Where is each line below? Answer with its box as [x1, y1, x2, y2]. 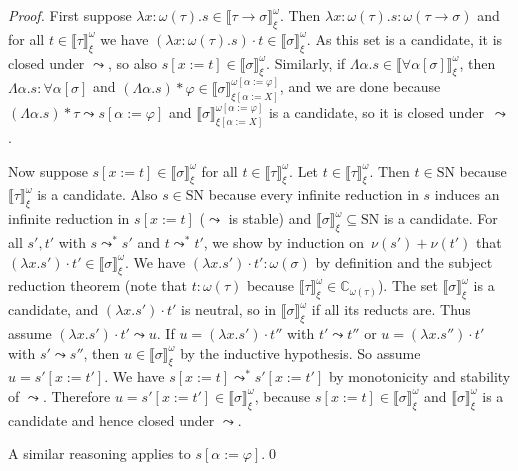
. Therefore [42, 385, 111, 406]
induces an [434, 184, 500, 205]
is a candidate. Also [37, 184, 158, 205]
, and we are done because [279, 76, 441, 97]
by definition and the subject [315, 251, 493, 272]
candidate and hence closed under [8, 409, 215, 430]
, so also [107, 52, 158, 73]
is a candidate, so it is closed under [268, 102, 484, 123]
